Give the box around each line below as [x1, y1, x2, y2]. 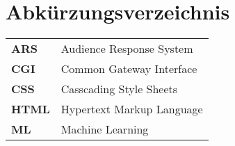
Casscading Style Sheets [60, 81, 178, 97]
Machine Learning [60, 121, 149, 138]
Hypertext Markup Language [60, 101, 203, 117]
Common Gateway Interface [60, 60, 197, 77]
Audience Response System [60, 40, 193, 57]
